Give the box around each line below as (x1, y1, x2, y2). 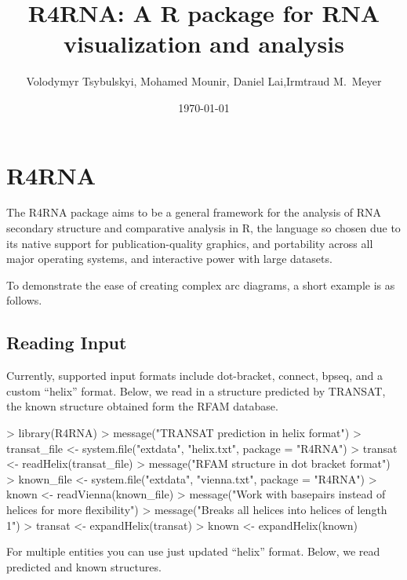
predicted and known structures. (6, 558, 162, 575)
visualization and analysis (64, 27, 344, 60)
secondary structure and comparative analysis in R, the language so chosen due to (6, 220, 401, 236)
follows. (6, 292, 42, 308)
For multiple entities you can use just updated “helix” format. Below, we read (6, 543, 380, 560)
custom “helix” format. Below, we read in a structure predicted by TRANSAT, (6, 382, 386, 399)
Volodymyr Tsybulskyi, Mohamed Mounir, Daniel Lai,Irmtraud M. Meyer (26, 73, 382, 89)
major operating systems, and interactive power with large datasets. (6, 250, 333, 267)
